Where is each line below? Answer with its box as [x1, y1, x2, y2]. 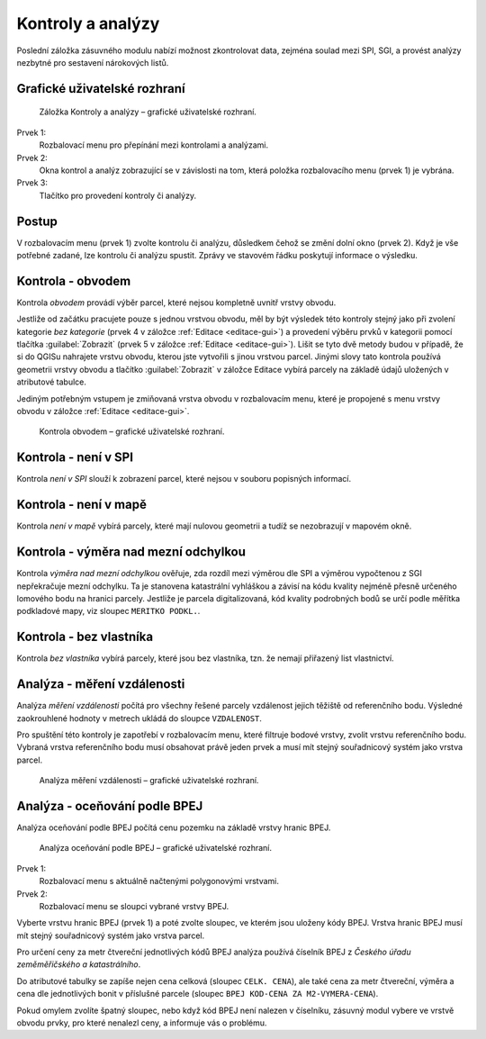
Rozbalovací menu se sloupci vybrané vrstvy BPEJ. [39, 900, 229, 911]
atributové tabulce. [16, 376, 87, 387]
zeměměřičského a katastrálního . [16, 959, 141, 970]
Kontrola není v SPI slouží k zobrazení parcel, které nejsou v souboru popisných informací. [16, 474, 351, 484]
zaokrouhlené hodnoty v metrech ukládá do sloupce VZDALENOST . [16, 712, 263, 724]
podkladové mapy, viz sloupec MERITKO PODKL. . [16, 606, 201, 617]
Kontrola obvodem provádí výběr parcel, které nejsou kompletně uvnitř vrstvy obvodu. [16, 297, 337, 308]
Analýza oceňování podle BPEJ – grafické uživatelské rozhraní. [39, 843, 273, 854]
